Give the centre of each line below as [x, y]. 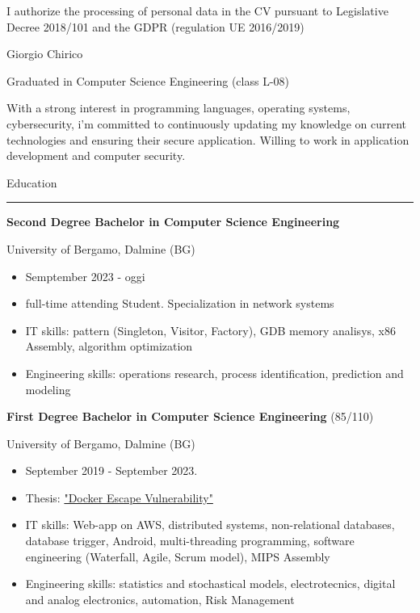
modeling [48, 389]
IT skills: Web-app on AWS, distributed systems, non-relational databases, [210, 525]
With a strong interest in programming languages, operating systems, [178, 108]
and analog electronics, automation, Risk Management [160, 599]
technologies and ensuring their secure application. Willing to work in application [208, 139]
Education [32, 182]
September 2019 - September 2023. [111, 470]
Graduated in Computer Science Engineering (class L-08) [148, 80]
